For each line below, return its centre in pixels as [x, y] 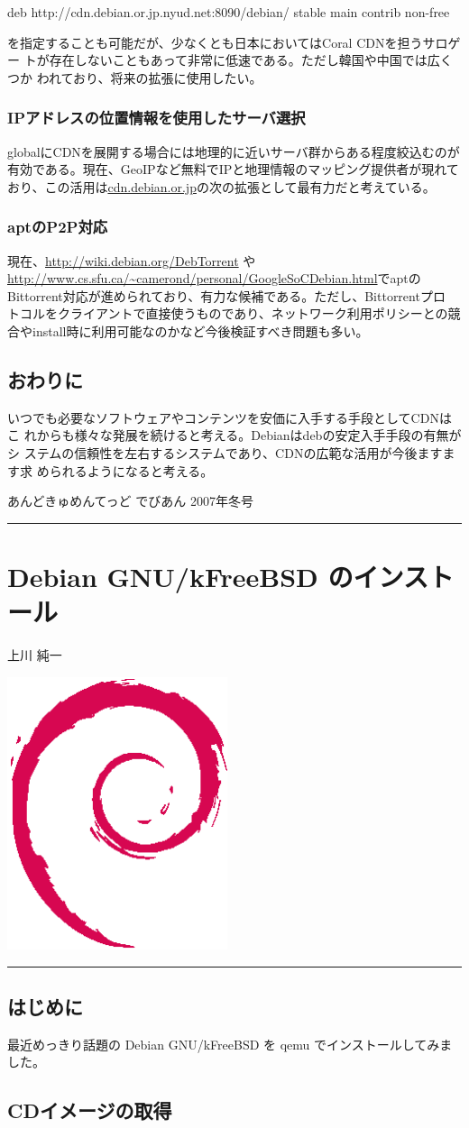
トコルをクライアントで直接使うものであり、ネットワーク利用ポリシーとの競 [234, 313]
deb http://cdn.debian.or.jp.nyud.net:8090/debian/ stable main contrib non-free [229, 12]
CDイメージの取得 [90, 1110]
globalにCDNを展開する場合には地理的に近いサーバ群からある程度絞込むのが [234, 151]
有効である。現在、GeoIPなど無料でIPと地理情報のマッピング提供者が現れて [233, 169]
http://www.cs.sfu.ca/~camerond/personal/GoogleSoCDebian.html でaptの [214, 278]
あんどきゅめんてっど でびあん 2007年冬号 [130, 501]
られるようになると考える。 [131, 470]
